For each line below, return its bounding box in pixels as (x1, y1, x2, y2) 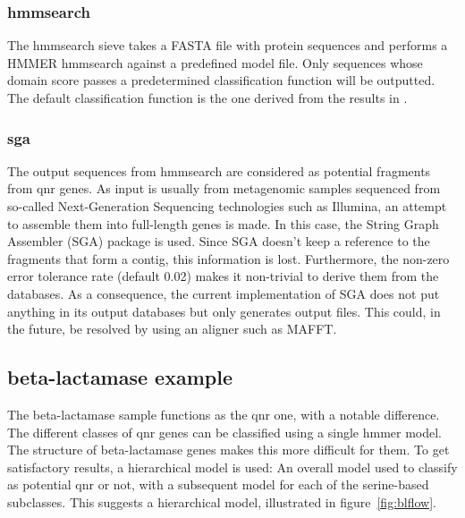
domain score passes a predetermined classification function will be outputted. (7, 71, 435, 89)
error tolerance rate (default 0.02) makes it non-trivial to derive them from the (7, 267, 439, 285)
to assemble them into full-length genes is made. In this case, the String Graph (7, 214, 439, 233)
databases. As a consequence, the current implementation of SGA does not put (7, 284, 440, 302)
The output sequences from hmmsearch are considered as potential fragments (7, 161, 431, 180)
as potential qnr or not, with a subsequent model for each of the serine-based (7, 475, 429, 494)
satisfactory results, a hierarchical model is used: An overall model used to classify (7, 457, 458, 476)
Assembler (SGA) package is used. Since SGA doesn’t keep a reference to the (7, 232, 430, 251)
